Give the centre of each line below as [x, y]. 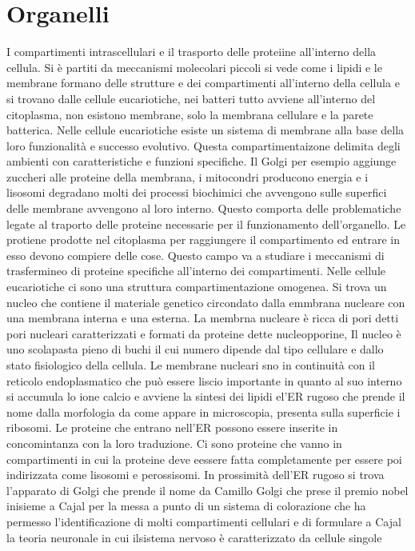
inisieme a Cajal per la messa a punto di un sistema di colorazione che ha [186, 506]
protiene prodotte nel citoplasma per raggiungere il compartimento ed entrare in [203, 240]
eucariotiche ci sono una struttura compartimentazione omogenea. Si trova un [197, 287]
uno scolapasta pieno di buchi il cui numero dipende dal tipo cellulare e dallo [195, 349]
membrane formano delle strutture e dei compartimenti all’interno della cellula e [203, 83]
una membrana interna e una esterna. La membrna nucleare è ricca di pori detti [203, 318]
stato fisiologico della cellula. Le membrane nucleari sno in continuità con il [191, 365]
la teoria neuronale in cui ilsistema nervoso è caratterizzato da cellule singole [194, 537]
